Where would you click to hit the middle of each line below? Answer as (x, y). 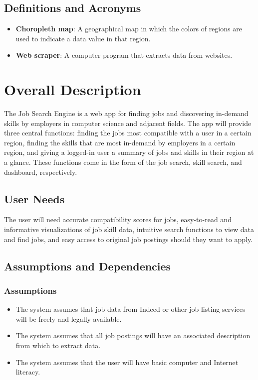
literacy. (28, 372)
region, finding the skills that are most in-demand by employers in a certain (120, 142)
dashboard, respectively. (41, 172)
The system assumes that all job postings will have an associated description (133, 335)
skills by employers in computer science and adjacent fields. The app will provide (128, 123)
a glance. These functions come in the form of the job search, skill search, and (123, 162)
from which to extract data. (58, 345)
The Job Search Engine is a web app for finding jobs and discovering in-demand (126, 113)
